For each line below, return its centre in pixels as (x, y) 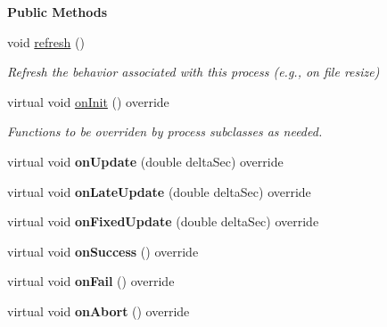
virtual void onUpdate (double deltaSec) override (145, 161)
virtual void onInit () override (88, 101)
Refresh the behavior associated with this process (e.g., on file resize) (193, 72)
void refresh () (46, 41)
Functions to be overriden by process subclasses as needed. (165, 131)
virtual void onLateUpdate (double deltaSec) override (159, 191)
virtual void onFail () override (91, 281)
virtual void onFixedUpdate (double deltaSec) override (163, 221)
